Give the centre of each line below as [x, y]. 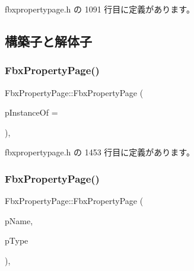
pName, [19, 220]
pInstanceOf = [31, 112]
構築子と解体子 [48, 41]
